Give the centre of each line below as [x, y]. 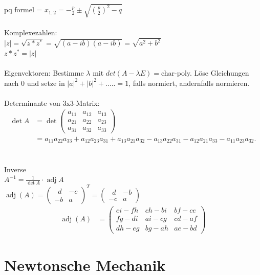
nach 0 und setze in [35, 83]
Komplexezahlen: [31, 32]
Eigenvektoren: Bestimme [44, 72]
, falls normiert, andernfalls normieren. [189, 83]
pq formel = [23, 9]
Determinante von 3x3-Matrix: [52, 102]
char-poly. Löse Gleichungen [205, 72]
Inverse [15, 169]
